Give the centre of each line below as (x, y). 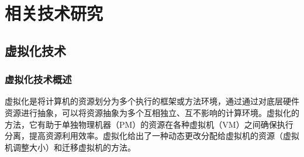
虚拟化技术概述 (38, 79)
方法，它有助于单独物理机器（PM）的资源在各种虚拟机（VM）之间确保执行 (149, 124)
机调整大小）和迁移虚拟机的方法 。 (70, 147)
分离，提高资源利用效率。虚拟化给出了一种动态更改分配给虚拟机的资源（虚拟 (152, 136)
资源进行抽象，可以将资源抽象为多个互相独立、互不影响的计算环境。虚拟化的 (152, 112)
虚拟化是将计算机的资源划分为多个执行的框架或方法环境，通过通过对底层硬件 (152, 101)
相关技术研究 (54, 13)
